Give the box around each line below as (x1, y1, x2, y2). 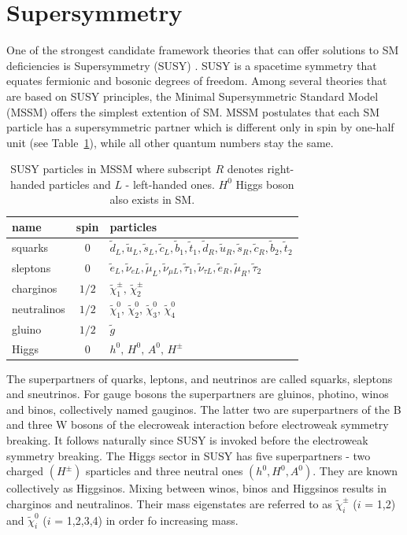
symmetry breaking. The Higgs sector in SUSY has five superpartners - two (6, 447, 371, 463)
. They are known (313, 463, 398, 479)
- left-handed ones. (125, 175, 215, 192)
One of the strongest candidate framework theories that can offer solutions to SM (6, 42, 399, 58)
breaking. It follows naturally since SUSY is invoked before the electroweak (6, 432, 368, 448)
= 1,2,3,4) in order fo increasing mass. (54, 511, 239, 528)
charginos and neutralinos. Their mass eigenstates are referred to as (6, 495, 332, 511)
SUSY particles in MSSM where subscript (10, 160, 212, 177)
